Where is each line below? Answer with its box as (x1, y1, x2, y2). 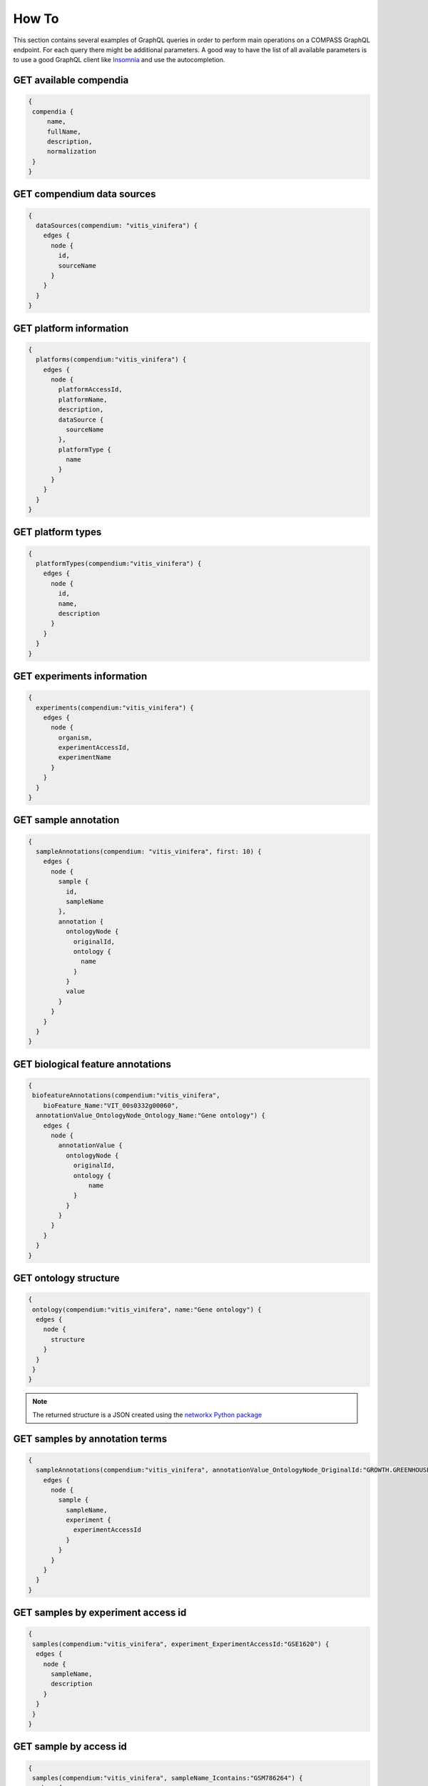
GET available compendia (13, 74, 129, 86)
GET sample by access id (13, 1740, 128, 1753)
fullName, (46, 127, 81, 136)
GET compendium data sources (13, 188, 156, 200)
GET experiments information (13, 670, 148, 682)
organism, (58, 733, 93, 742)
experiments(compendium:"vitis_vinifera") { (36, 704, 194, 712)
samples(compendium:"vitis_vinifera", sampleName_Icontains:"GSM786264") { (32, 1774, 303, 1782)
